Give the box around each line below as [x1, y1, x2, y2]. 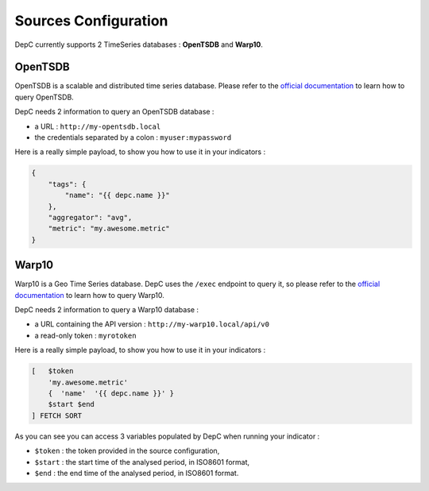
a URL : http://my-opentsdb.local [34, 122, 161, 131]
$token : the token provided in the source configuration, [34, 446, 220, 456]
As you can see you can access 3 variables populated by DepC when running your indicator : [14, 431, 320, 441]
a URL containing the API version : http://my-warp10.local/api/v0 [34, 319, 270, 329]
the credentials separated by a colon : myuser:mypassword [34, 133, 232, 142]
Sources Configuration [14, 12, 168, 29]
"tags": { [48, 180, 87, 188]
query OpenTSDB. [14, 92, 75, 102]
